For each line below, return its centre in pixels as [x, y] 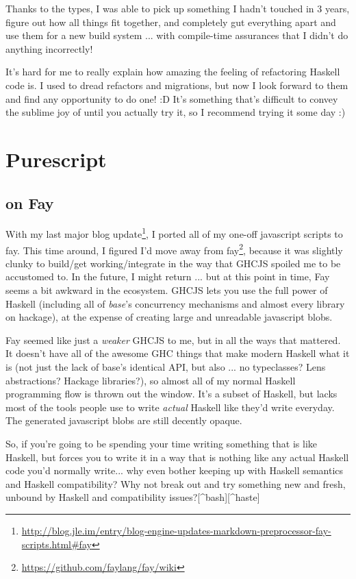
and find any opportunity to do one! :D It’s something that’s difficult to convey [172, 98]
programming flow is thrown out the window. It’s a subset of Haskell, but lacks [171, 394]
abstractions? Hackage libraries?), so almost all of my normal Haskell [151, 380]
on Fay [30, 202]
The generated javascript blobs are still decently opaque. [124, 420]
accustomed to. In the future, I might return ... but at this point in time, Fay [168, 276]
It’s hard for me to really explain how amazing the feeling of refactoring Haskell [173, 72]
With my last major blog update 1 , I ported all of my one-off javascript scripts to [174, 233]
